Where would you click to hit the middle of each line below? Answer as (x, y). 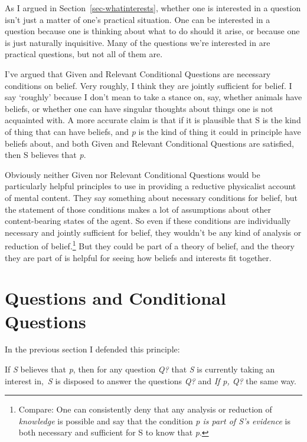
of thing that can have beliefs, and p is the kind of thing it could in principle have (153, 131)
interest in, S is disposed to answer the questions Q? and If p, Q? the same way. (151, 380)
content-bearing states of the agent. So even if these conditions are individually (148, 221)
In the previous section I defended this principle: (92, 349)
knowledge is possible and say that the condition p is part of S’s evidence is (154, 420)
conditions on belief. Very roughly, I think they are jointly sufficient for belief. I (148, 85)
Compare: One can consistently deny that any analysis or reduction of (145, 409)
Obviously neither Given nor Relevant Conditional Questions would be (133, 174)
